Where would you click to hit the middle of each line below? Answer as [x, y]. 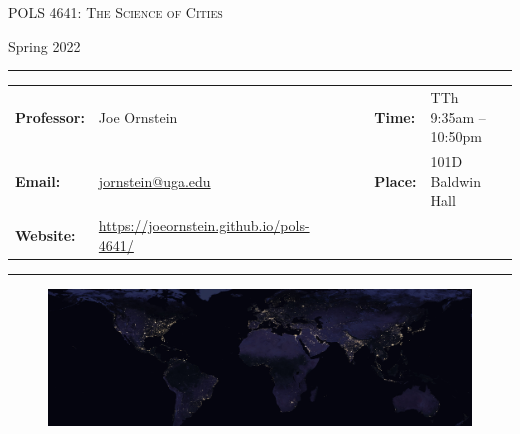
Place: [395, 180]
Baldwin [455, 180]
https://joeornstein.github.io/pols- [204, 225]
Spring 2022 [44, 45]
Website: [45, 234]
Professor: [50, 116]
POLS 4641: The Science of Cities [115, 12]
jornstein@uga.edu [154, 180]
